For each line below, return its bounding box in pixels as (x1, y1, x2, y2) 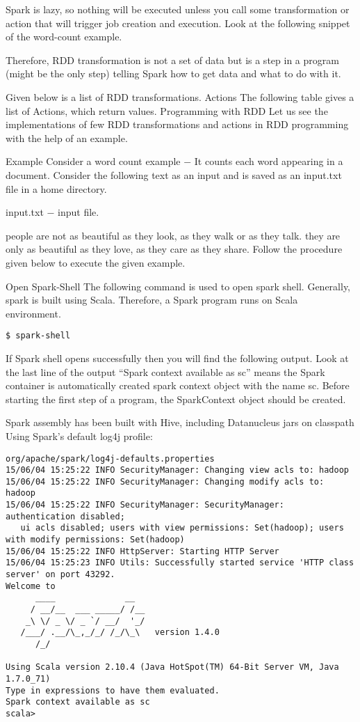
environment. (6, 306, 61, 320)
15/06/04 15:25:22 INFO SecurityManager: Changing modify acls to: (6, 476, 325, 487)
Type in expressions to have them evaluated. (6, 685, 220, 696)
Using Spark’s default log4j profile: (6, 428, 153, 443)
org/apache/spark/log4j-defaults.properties (6, 453, 215, 464)
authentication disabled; (6, 511, 125, 521)
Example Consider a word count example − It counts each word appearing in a (6, 154, 343, 168)
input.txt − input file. (6, 205, 99, 219)
